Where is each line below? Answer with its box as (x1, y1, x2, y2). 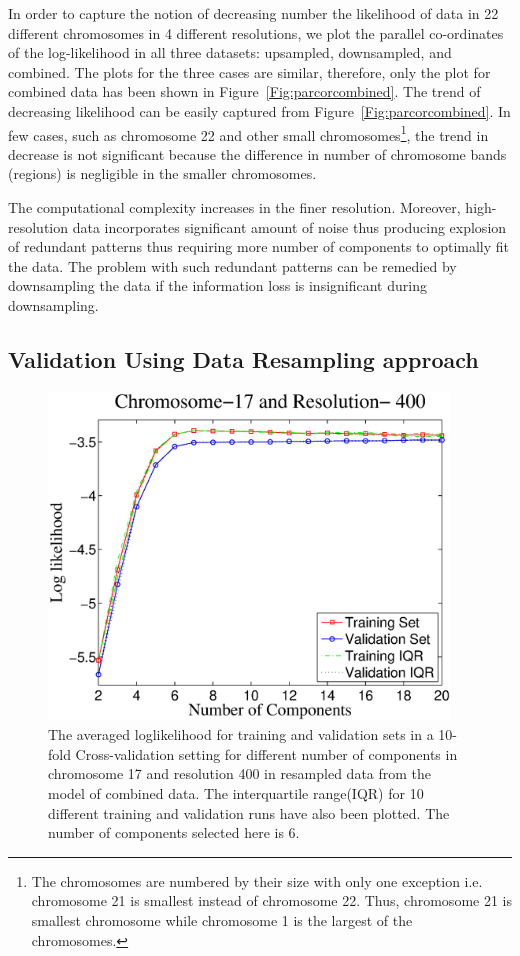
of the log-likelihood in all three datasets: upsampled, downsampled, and (8, 42, 452, 63)
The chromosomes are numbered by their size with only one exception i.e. (31, 870, 483, 891)
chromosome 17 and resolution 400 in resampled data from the (48, 763, 432, 784)
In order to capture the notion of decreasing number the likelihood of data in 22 (8, 3, 499, 23)
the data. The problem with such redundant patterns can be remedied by (8, 255, 457, 276)
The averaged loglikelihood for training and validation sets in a (48, 724, 434, 745)
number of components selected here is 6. (48, 822, 300, 843)
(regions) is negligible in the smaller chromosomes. (8, 163, 317, 184)
